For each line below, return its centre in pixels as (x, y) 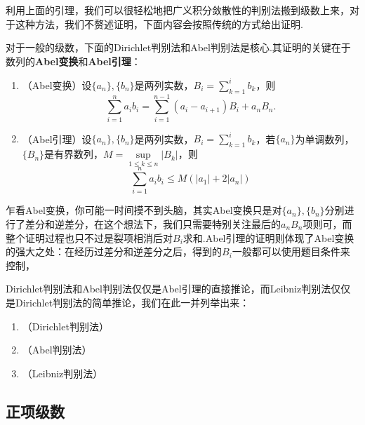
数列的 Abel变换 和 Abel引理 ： (73, 61)
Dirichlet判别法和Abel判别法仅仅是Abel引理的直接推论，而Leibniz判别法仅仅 (178, 289)
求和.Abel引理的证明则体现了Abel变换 (268, 237)
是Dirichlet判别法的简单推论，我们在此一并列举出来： (128, 302)
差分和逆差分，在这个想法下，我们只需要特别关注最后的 (153, 224)
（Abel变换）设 (57, 85)
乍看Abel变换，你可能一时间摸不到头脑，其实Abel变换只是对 (144, 210)
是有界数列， (74, 154)
